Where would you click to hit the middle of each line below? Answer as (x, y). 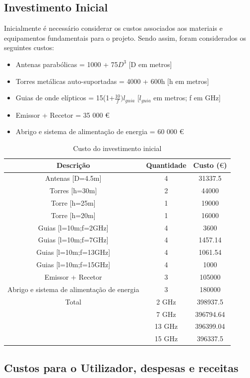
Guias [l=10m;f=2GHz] (73, 227)
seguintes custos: (29, 47)
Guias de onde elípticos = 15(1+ (65, 98)
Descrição (73, 165)
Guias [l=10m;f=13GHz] (73, 252)
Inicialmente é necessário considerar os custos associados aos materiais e (113, 28)
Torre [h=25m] (73, 202)
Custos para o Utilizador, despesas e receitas (121, 367)
